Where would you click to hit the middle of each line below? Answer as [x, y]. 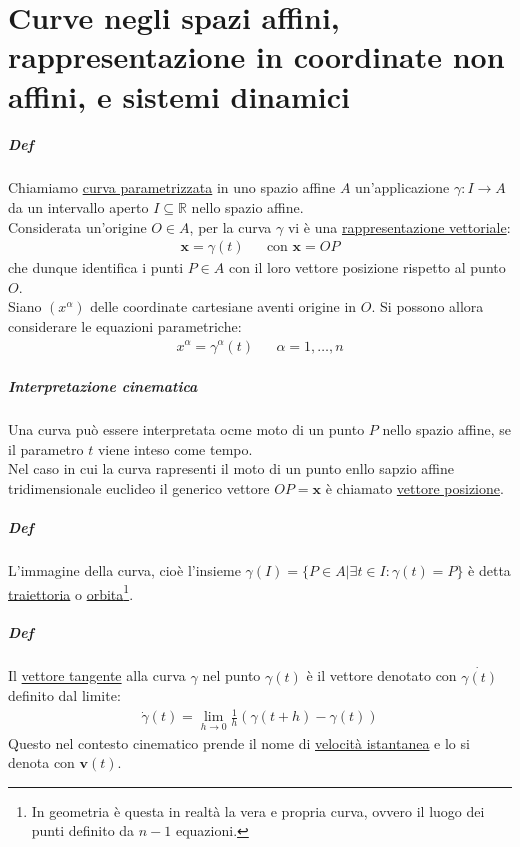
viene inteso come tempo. [175, 448]
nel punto [231, 675]
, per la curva [230, 226]
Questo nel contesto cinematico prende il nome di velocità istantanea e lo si [239, 742]
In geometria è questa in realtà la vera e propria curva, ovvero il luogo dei [258, 810]
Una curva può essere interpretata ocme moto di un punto [186, 429]
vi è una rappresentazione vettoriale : [399, 226]
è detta [489, 570]
